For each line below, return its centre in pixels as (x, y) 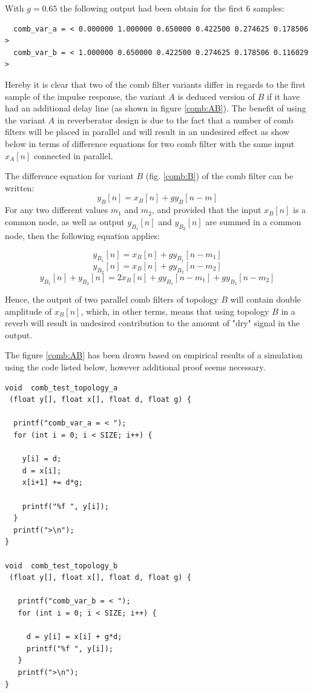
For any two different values (57, 210)
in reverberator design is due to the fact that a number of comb (175, 120)
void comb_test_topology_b (61, 566)
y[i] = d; (42, 459)
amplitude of (28, 311)
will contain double (265, 299)
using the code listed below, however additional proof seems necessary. (135, 367)
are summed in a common (253, 221)
